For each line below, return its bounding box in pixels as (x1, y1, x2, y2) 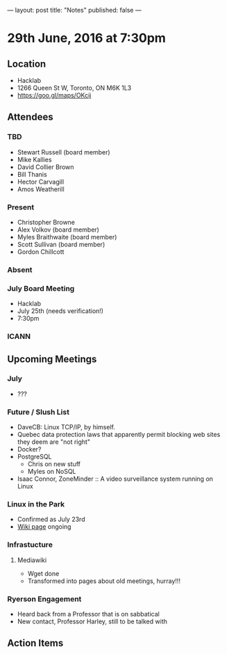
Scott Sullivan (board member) (17, 240, 106, 248)
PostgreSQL (17, 452, 52, 461)
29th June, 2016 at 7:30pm (7, 31, 167, 46)
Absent (7, 264, 33, 274)
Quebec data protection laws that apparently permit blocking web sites (17, 431, 221, 439)
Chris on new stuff (27, 460, 81, 468)
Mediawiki (17, 556, 47, 564)
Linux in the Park (7, 500, 65, 509)
